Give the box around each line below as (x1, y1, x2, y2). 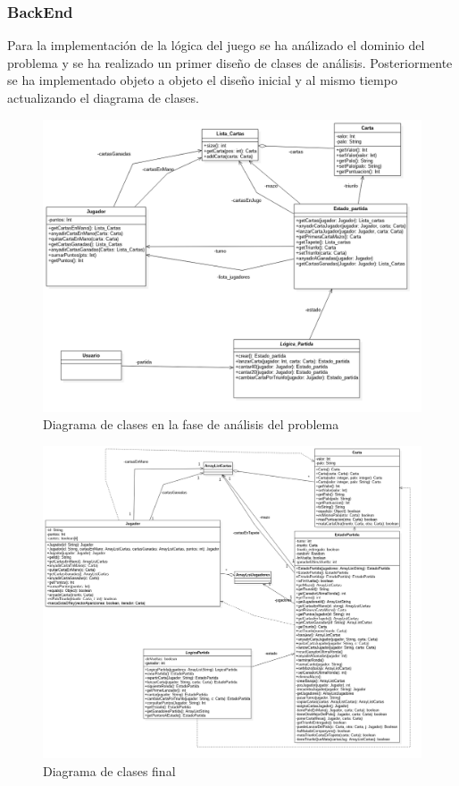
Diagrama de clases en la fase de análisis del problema (43, 415, 339, 434)
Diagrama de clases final (43, 761, 176, 780)
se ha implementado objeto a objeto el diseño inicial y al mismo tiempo (7, 71, 397, 89)
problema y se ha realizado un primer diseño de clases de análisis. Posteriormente (7, 53, 453, 72)
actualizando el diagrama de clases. (7, 89, 199, 106)
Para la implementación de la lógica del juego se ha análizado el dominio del (7, 36, 425, 55)
